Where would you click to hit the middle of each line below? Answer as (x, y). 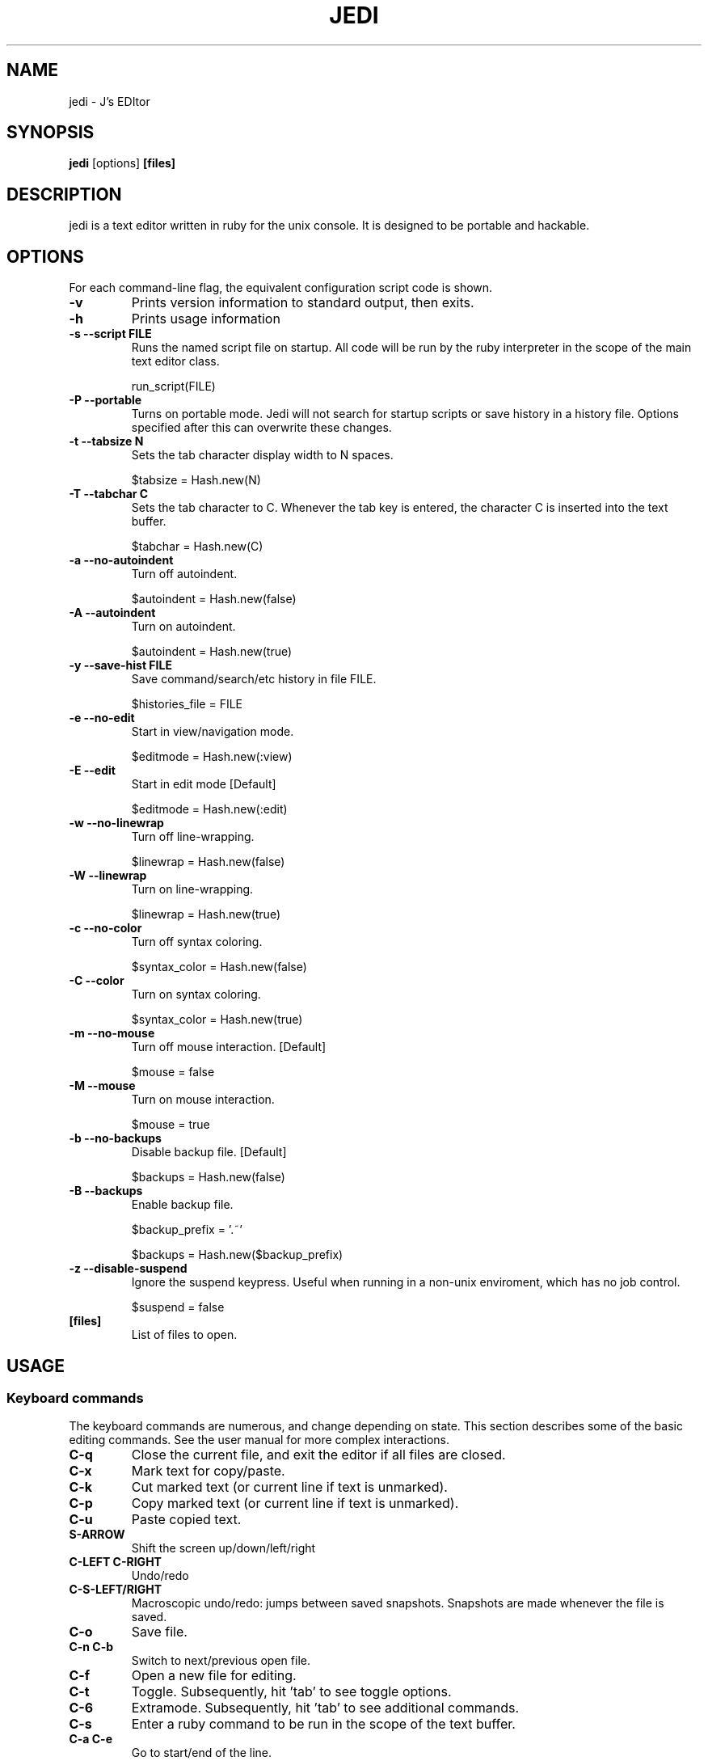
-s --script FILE (110, 334)
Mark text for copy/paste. (208, 1471)
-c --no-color (105, 928)
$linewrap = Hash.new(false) (208, 862)
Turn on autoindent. (183, 627)
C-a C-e (91, 1739)
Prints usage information (206, 319)
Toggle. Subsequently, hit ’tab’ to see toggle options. (291, 1692)
